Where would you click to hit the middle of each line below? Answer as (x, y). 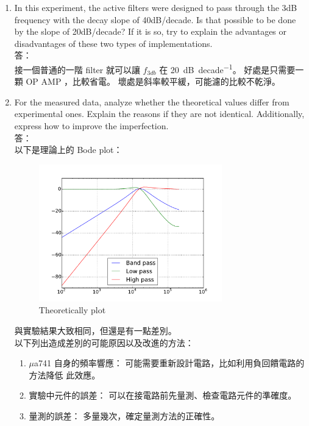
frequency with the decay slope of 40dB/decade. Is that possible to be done (155, 19)
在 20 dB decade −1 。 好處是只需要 (227, 68)
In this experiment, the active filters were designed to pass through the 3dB (156, 7)
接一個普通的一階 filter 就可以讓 (77, 69)
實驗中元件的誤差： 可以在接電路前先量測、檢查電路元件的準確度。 (163, 395)
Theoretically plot (72, 310)
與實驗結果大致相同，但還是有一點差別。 (95, 331)
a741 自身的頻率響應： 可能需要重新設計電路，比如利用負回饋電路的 (169, 363)
